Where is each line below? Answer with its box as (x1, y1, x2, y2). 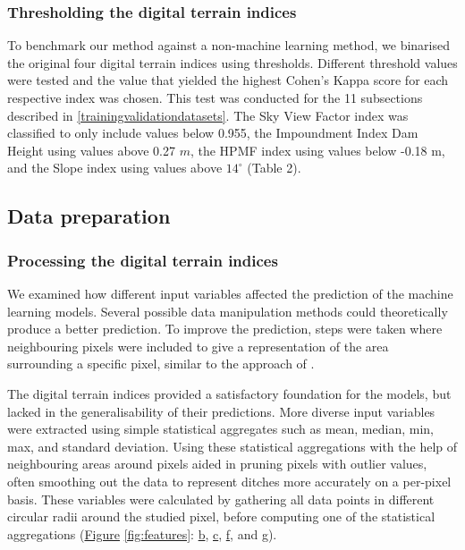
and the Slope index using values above (7, 158, 223, 177)
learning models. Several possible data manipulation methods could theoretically (7, 301, 448, 320)
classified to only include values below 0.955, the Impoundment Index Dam (7, 123, 418, 142)
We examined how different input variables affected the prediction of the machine (7, 283, 453, 302)
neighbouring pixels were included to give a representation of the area (7, 336, 389, 355)
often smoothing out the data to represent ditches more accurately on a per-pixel (7, 471, 452, 490)
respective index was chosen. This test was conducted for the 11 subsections (7, 89, 423, 106)
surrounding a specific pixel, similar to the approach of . (7, 354, 315, 373)
